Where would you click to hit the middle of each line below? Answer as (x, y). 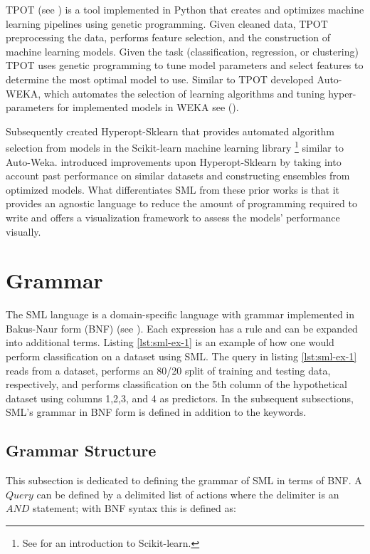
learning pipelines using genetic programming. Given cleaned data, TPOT (167, 23)
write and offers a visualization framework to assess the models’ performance (173, 217)
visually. (23, 231)
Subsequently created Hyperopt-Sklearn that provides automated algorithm (170, 131)
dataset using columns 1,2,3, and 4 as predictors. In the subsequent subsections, (180, 398)
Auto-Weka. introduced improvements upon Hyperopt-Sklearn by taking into (174, 161)
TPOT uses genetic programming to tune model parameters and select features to (185, 65)
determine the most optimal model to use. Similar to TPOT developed (160, 79)
